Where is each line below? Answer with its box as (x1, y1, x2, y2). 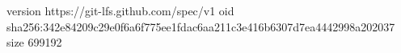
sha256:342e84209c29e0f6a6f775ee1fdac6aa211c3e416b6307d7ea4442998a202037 (6, 18, 395, 35)
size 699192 (6, 34, 62, 51)
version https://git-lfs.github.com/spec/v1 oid (6, 2, 234, 18)
